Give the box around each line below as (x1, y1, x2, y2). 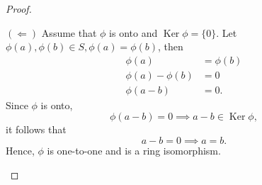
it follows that (6, 122, 67, 137)
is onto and (109, 25, 158, 40)
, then (157, 39, 183, 54)
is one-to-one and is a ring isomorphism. (47, 143, 221, 158)
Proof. (6, 1, 32, 16)
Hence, (6, 143, 35, 158)
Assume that (41, 25, 97, 40)
